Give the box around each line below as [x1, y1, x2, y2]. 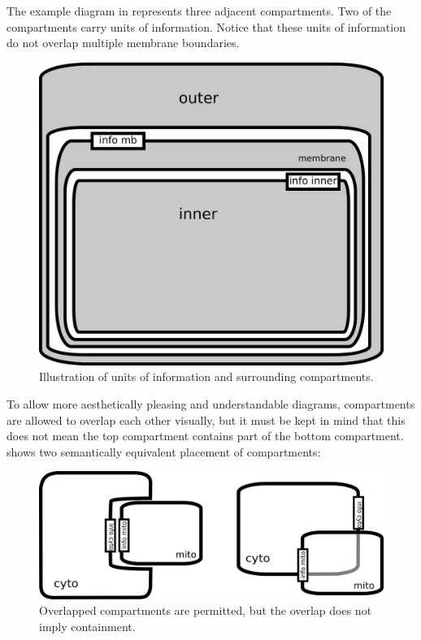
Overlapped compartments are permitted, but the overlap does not [39, 602, 372, 619]
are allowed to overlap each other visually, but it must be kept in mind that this [7, 411, 406, 428]
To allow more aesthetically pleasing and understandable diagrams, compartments [7, 396, 415, 413]
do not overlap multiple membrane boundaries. [7, 34, 240, 51]
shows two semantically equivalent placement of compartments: [7, 443, 321, 460]
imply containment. [39, 617, 136, 634]
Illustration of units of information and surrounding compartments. [39, 368, 374, 385]
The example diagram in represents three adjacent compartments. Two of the [7, 2, 392, 19]
